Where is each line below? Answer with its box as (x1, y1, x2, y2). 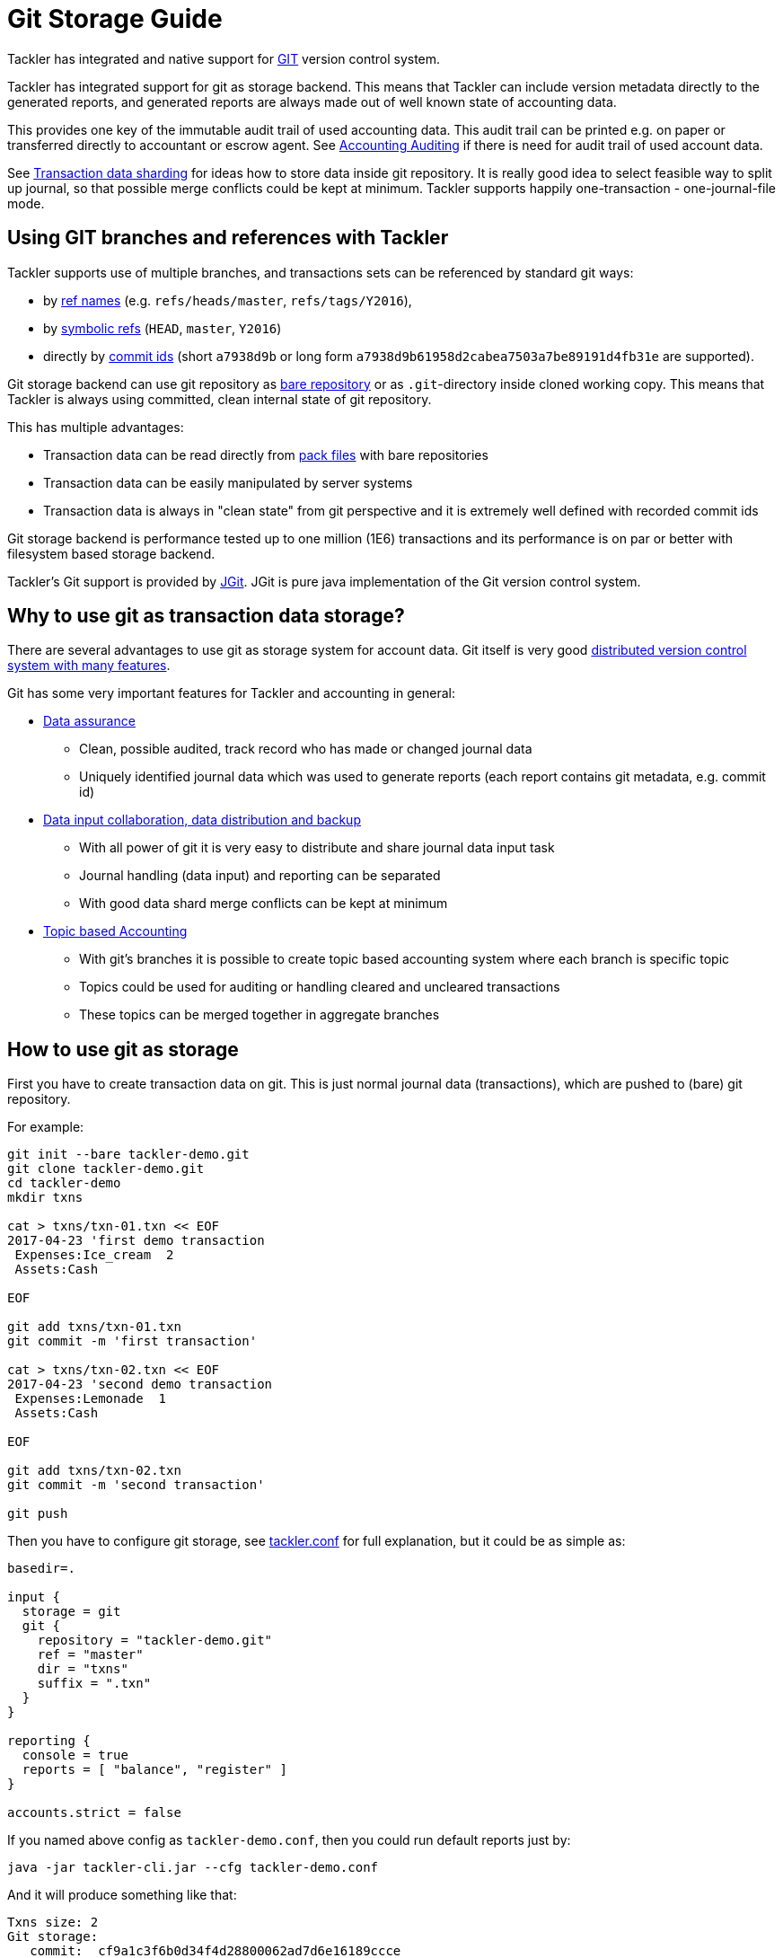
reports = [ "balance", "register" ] (22, 1762, 287, 1777)
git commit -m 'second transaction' (7, 1477, 265, 1493)
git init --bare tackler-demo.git (7, 1147, 250, 1162)
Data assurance (43, 713, 136, 729)
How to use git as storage (7, 1037, 239, 1061)
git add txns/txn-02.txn (7, 1463, 181, 1478)
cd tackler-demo (7, 1176, 121, 1191)
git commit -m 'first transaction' (7, 1334, 258, 1349)
